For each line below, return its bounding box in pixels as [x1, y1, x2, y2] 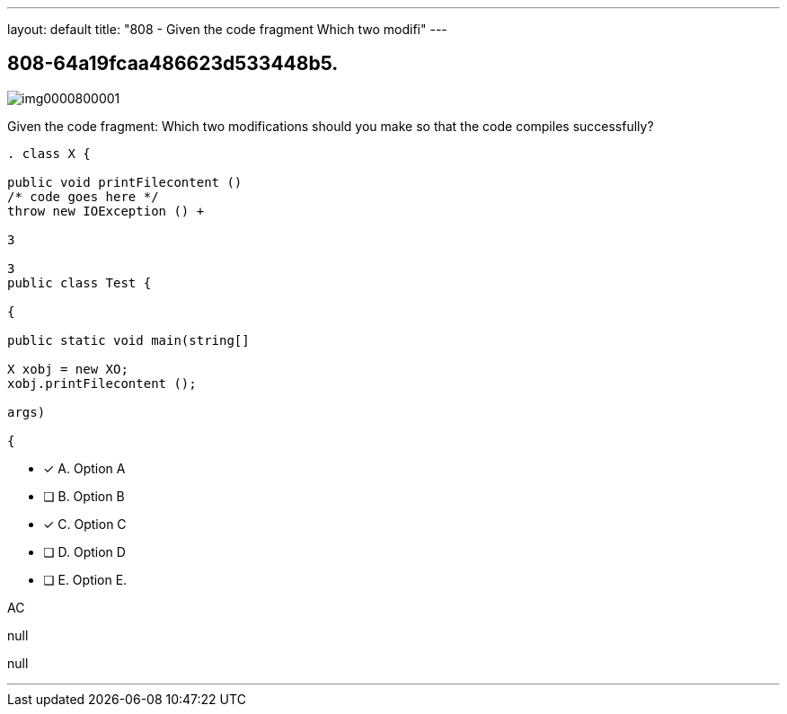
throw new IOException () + [7, 203, 205, 218]
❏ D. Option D [43, 543, 126, 560]
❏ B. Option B [43, 488, 125, 504]
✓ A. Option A [43, 460, 126, 476]
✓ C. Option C [43, 516, 127, 532]
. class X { [7, 145, 91, 161]
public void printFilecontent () [7, 174, 243, 190]
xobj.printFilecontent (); [7, 375, 197, 391]
